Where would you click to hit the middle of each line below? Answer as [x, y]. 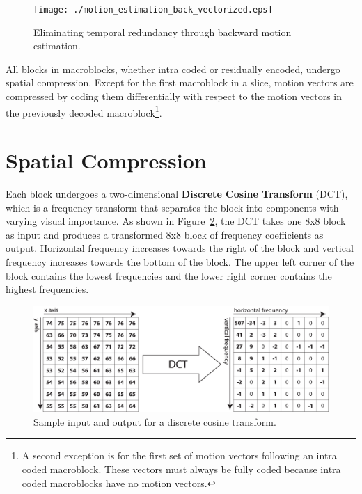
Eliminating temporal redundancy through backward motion [163, 32]
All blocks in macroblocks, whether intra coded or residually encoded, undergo [173, 69]
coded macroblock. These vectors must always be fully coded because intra [181, 469]
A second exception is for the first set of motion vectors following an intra [179, 455]
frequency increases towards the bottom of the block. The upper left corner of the [180, 261]
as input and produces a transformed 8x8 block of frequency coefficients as [165, 234]
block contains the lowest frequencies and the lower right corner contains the [169, 275]
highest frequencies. [47, 289]
